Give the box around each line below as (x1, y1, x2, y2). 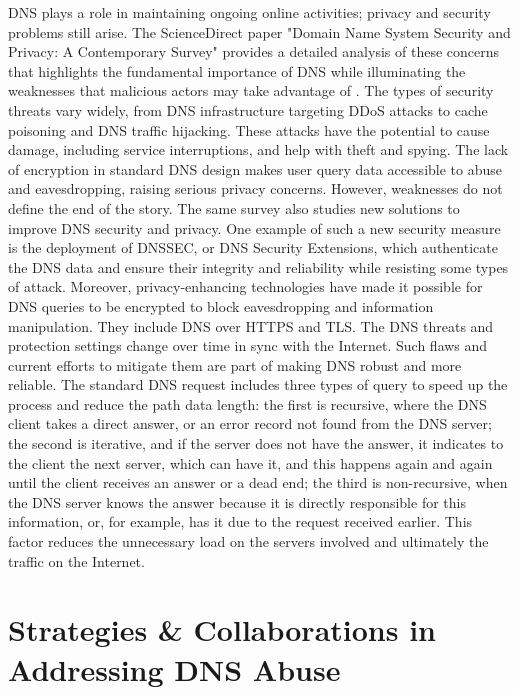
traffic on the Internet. (8, 550, 145, 571)
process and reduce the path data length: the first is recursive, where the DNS (8, 393, 487, 414)
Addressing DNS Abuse (8, 648, 341, 689)
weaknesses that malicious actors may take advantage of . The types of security (8, 80, 494, 101)
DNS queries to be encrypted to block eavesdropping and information (8, 295, 434, 316)
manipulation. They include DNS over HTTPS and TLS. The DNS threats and (8, 315, 494, 336)
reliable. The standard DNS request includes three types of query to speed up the (8, 374, 508, 395)
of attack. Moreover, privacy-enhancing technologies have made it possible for (8, 276, 483, 297)
